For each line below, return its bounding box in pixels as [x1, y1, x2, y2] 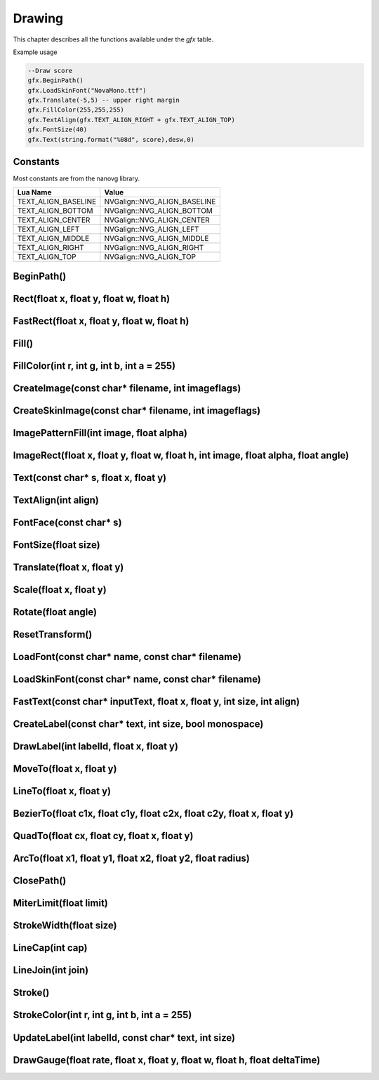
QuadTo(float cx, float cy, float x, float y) [13, 830, 194, 842]
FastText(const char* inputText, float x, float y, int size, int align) [13, 696, 300, 708]
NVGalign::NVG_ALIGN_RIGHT [104, 242, 204, 252]
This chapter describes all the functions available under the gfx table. [13, 35, 214, 44]
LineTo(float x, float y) [13, 785, 112, 797]
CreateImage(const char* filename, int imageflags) [13, 383, 241, 395]
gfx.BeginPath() [27, 77, 84, 84]
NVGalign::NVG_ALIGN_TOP [104, 251, 197, 261]
